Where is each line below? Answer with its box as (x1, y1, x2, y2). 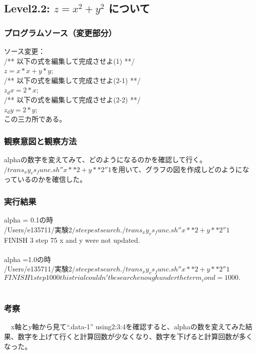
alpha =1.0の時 (4, 254, 51, 264)
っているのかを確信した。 (4, 174, 87, 184)
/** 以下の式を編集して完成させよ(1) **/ (4, 55, 135, 66)
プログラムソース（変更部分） (4, 26, 117, 39)
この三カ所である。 (4, 114, 66, 124)
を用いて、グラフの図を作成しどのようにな (111, 164, 250, 174)
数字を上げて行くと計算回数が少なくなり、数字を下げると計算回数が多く (17, 331, 253, 341)
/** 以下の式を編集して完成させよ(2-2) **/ (4, 94, 141, 104)
